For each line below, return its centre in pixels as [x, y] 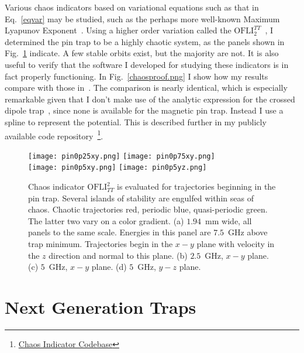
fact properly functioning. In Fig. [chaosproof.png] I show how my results [137, 76]
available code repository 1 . [54, 135]
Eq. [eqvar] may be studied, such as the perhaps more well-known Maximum [142, 18]
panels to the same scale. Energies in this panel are [120, 232]
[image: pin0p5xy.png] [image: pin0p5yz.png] [118, 168]
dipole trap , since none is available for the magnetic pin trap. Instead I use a [144, 110]
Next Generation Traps [101, 307]
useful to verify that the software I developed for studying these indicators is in [147, 64]
